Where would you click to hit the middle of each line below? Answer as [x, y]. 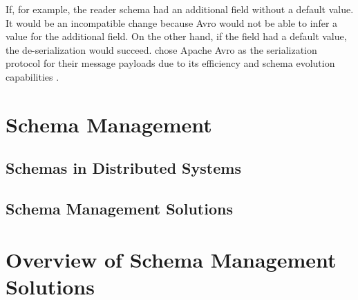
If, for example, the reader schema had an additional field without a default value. [180, 9]
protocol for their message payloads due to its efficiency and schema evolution [170, 63]
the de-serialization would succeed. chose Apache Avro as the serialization [161, 49]
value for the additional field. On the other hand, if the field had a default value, [176, 36]
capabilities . [32, 76]
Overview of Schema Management [171, 259]
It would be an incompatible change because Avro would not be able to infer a [172, 22]
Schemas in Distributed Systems [123, 168]
